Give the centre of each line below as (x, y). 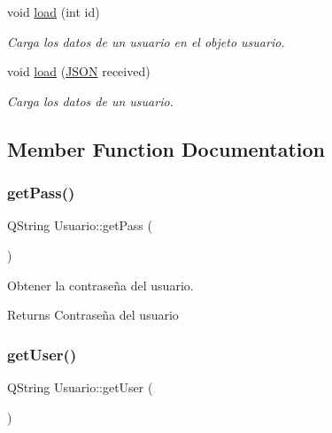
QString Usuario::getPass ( (80, 225)
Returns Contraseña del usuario (93, 315)
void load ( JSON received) (79, 71)
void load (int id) (54, 12)
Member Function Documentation (166, 148)
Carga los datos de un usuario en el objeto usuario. (146, 41)
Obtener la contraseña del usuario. (100, 285)
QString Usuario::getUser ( (80, 387)
